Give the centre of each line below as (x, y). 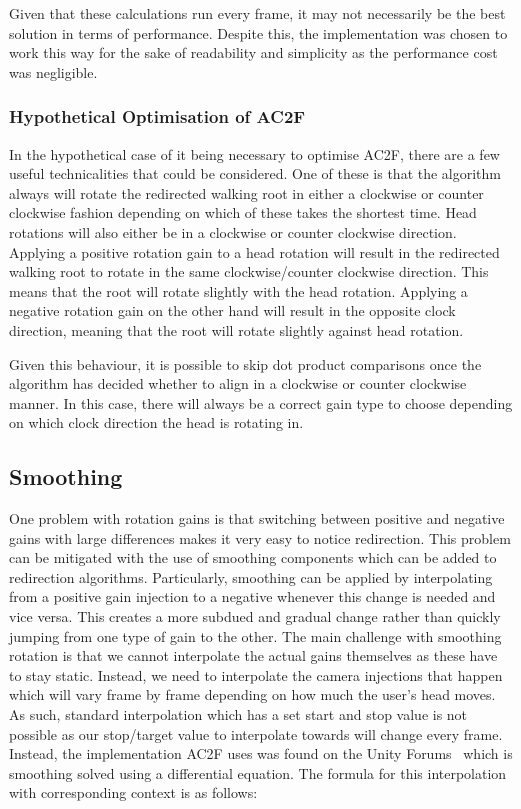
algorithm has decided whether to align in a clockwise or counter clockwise (238, 383)
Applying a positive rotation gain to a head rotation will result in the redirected (254, 251)
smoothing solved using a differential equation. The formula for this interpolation (258, 772)
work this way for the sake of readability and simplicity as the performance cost (253, 52)
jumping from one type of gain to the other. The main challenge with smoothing (255, 635)
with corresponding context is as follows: (133, 792)
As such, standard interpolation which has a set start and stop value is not (238, 714)
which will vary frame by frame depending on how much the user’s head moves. (252, 694)
